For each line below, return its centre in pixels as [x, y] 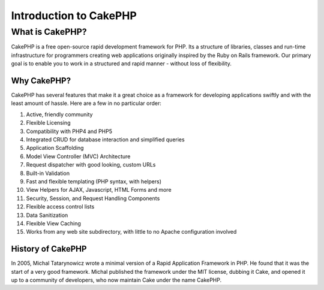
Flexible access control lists [60, 207]
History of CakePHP [49, 249]
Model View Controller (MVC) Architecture [78, 156]
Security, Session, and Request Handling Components [93, 198]
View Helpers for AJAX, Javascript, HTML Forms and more [99, 190]
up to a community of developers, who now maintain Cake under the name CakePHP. [116, 280]
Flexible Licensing [48, 123]
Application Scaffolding [55, 148]
